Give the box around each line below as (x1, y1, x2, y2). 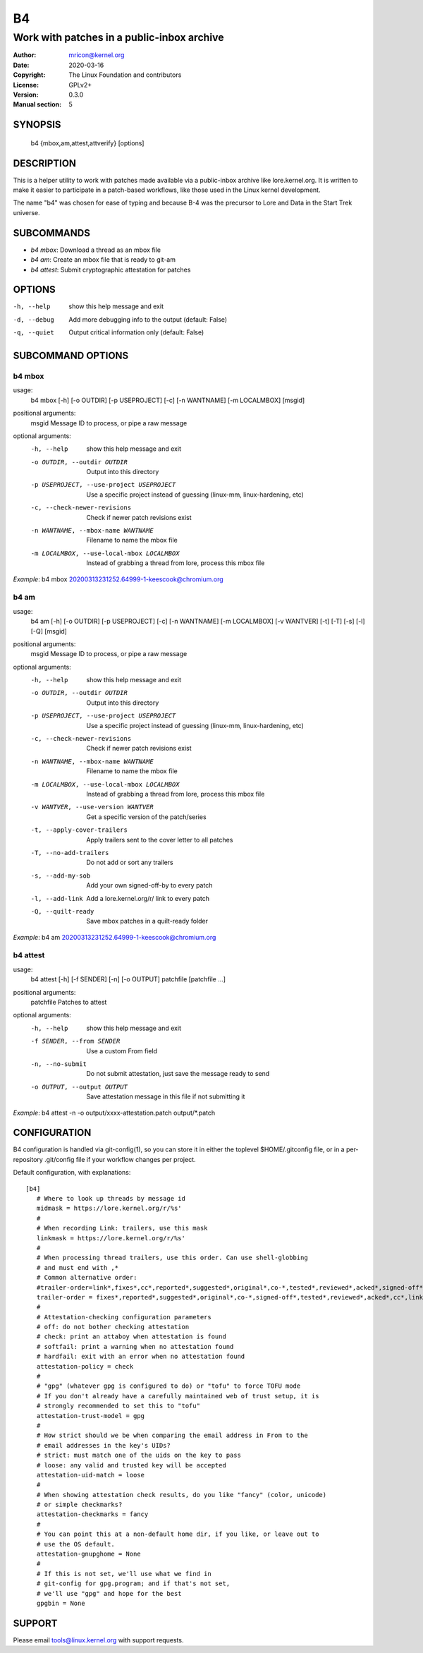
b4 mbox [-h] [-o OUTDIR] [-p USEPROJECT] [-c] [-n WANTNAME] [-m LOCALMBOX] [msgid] (30, 396, 305, 404)
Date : (13, 61, 30, 69)
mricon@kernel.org (68, 51, 125, 59)
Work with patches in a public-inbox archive (13, 31, 225, 44)
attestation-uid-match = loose (36, 1471, 145, 1479)
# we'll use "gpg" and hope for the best (36, 1590, 183, 1597)
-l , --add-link (30, 895, 84, 902)
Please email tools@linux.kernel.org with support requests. (13, 1635, 184, 1644)
